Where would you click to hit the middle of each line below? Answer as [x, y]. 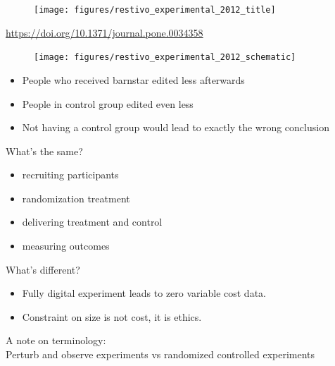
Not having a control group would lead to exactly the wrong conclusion [176, 127]
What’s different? [43, 269]
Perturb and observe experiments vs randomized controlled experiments [160, 354]
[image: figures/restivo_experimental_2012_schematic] [165, 57]
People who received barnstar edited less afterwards [133, 79]
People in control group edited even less [108, 103]
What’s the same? [44, 151]
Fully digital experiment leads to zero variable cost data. [144, 293]
